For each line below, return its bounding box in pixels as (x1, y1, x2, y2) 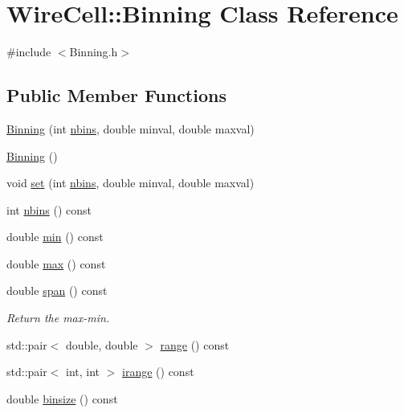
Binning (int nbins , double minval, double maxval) (6, 120, 255, 137)
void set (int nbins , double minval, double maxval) (6, 174, 255, 191)
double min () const (6, 228, 104, 245)
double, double (66, 336, 138, 353)
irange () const (122, 363, 194, 380)
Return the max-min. (6, 309, 110, 326)
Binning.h (69, 43, 118, 60)
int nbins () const (6, 201, 92, 218)
